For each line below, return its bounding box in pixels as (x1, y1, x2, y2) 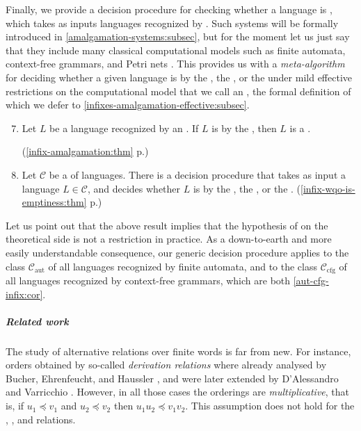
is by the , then (211, 120, 277, 135)
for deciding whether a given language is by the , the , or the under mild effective (6, 70, 352, 84)
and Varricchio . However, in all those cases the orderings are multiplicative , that (6, 384, 350, 399)
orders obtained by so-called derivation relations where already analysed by (6, 357, 327, 372)
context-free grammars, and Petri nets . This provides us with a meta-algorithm (6, 56, 345, 71)
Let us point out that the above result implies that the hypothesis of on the (6, 218, 328, 232)
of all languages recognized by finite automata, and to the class (48, 259, 318, 273)
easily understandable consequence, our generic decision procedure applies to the (6, 245, 349, 259)
